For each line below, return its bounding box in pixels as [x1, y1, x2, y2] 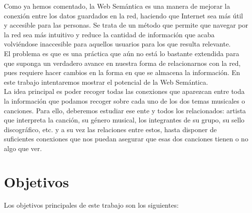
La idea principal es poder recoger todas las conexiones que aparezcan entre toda [4, 86, 245, 96]
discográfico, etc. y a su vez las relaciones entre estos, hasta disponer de [4, 124, 217, 134]
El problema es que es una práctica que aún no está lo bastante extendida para [4, 48, 239, 58]
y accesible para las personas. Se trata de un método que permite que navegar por [4, 20, 248, 30]
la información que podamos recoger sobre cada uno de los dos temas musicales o [4, 95, 245, 106]
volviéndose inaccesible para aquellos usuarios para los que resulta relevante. [4, 39, 231, 49]
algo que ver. [4, 143, 42, 153]
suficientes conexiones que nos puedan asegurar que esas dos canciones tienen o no [4, 134, 249, 144]
